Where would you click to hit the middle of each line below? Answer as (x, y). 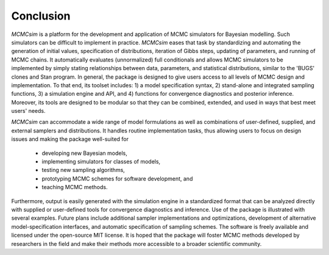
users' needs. (28, 111)
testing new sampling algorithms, (83, 170)
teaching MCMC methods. (75, 187)
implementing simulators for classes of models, (101, 162)
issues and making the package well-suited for (70, 139)
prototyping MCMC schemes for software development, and (117, 178)
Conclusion (41, 16)
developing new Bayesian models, (84, 153)
